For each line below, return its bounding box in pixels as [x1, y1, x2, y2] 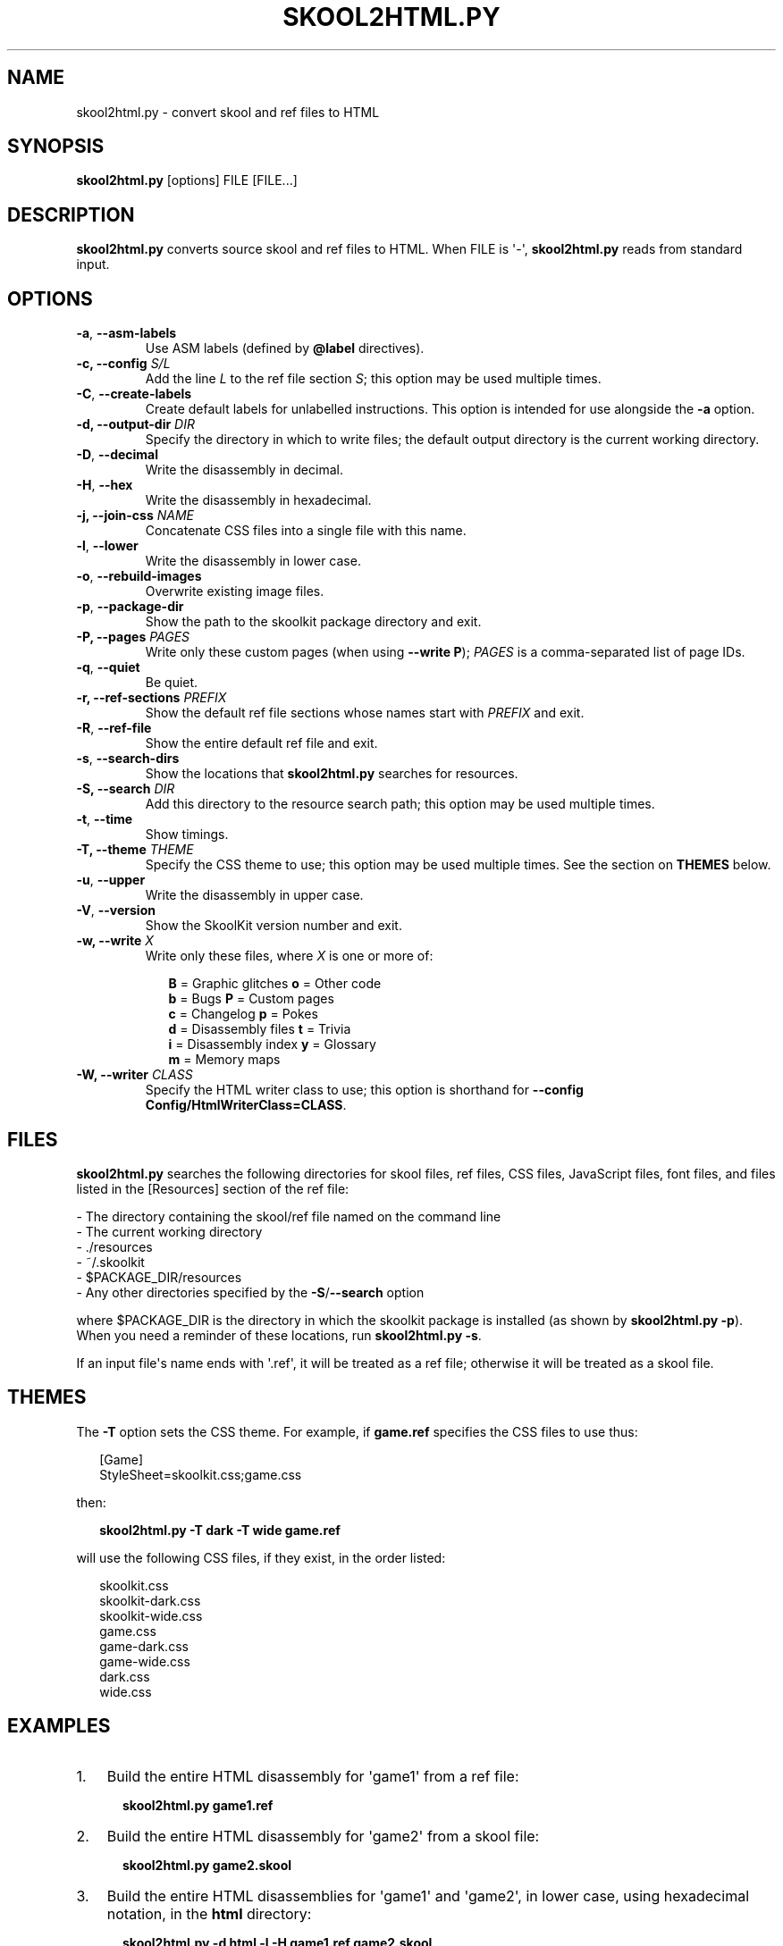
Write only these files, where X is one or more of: [145, 948, 434, 964]
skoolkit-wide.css [99, 1607, 203, 1623]
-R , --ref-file [76, 720, 152, 736]
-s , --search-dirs [76, 751, 180, 767]
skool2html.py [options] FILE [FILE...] [76, 172, 298, 189]
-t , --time [76, 811, 133, 827]
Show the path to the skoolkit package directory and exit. [145, 614, 482, 630]
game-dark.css [99, 1638, 189, 1654]
